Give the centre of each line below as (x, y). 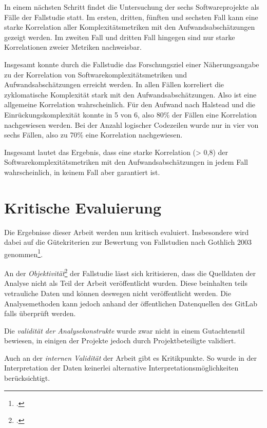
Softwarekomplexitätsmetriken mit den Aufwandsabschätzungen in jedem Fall (126, 162)
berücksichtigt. (27, 378)
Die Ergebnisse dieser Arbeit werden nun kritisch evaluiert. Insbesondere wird (127, 232)
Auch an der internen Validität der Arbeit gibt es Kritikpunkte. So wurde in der (131, 357)
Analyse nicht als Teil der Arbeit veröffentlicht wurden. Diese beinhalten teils (126, 283)
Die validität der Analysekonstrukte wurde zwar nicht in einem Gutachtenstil (125, 330)
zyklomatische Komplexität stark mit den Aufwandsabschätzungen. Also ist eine (130, 94)
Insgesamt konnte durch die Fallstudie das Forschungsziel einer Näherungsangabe (132, 64)
